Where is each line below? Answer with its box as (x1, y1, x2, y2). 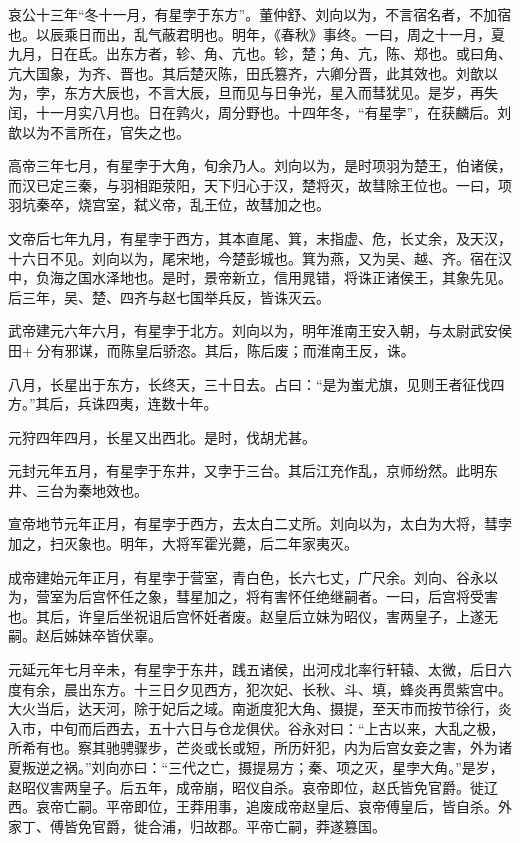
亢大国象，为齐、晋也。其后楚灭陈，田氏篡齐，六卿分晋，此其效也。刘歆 (8, 62, 484, 83)
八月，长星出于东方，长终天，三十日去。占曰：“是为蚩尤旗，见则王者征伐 (8, 373, 491, 394)
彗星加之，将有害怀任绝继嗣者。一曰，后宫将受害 (175, 586, 498, 607)
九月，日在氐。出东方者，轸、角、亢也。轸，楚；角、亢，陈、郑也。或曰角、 (8, 43, 512, 64)
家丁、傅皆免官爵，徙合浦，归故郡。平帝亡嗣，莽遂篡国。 (8, 815, 386, 836)
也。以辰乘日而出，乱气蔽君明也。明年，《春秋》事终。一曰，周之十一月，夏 (8, 23, 505, 44)
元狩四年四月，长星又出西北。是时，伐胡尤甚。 (8, 426, 316, 447)
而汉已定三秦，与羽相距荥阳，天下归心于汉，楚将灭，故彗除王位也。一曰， (8, 174, 498, 195)
